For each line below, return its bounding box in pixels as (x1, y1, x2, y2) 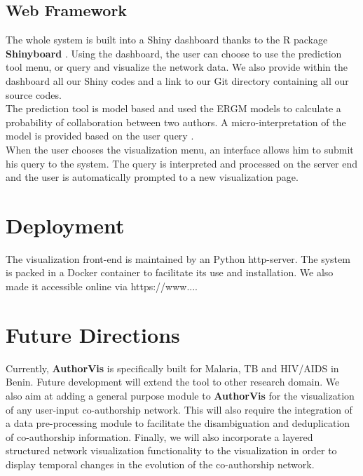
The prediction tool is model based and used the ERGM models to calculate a (6, 101, 341, 116)
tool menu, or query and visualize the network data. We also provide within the (6, 60, 348, 74)
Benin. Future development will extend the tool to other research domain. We (6, 374, 340, 389)
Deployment (6, 210, 125, 239)
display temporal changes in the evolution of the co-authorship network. (6, 456, 315, 471)
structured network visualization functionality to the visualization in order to (6, 443, 337, 458)
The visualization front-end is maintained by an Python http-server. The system (6, 251, 350, 266)
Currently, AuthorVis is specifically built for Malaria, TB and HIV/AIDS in (6, 360, 339, 375)
